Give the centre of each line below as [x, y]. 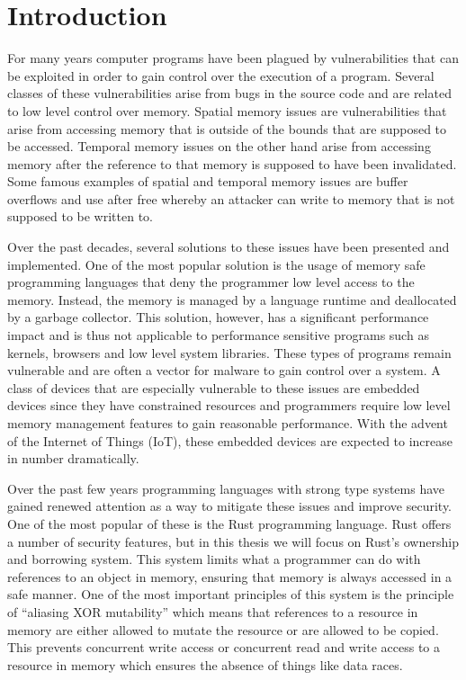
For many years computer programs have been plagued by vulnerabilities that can [233, 58]
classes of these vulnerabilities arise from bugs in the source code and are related [229, 93]
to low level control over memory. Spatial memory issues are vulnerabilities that [227, 110]
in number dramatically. [73, 458]
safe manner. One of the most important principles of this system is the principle [231, 594]
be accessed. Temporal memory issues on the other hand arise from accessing [219, 146]
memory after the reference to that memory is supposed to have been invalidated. [232, 163]
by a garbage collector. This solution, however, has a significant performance [218, 317]
